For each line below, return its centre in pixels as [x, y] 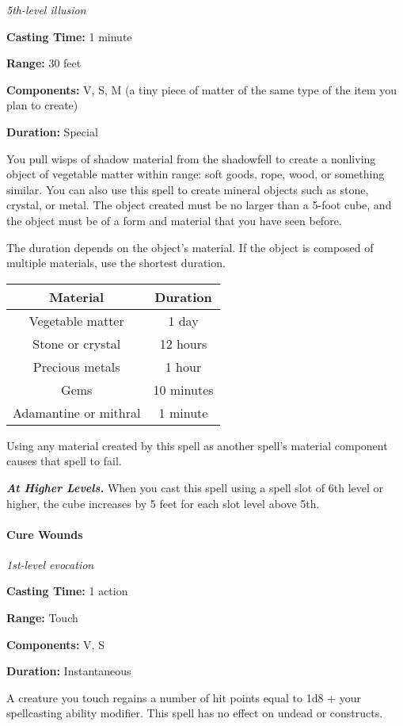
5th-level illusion [46, 10]
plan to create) [42, 105]
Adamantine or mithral [77, 412]
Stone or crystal [77, 343]
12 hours [183, 343]
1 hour [183, 366]
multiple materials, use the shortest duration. [116, 263]
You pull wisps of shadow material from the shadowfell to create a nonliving [191, 158]
